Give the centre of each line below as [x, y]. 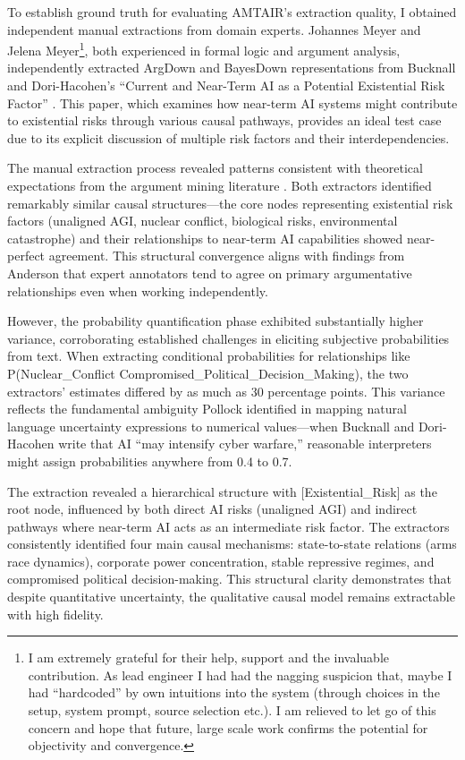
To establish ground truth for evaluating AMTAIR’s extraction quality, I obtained [232, 12]
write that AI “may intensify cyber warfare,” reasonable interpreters [245, 444]
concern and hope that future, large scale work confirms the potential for [228, 727]
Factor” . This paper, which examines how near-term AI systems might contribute [232, 102]
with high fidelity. [55, 614]
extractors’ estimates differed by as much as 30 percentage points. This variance [226, 391]
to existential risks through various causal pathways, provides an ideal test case [224, 120]
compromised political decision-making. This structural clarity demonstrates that [229, 579]
